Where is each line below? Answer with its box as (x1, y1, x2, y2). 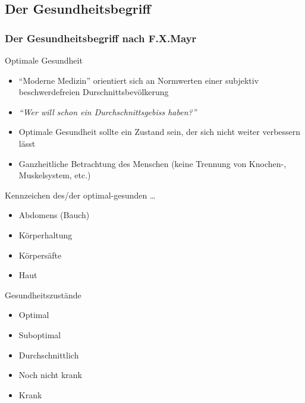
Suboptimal (18, 328, 61, 341)
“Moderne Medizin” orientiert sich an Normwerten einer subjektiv (18, 74, 259, 86)
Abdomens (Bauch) (18, 209, 90, 221)
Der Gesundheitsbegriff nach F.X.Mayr (5, 30, 197, 45)
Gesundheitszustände (5, 288, 81, 301)
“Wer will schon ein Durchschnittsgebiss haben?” (18, 105, 197, 118)
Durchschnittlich (18, 348, 79, 361)
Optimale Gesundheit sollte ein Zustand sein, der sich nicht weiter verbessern (18, 125, 301, 138)
